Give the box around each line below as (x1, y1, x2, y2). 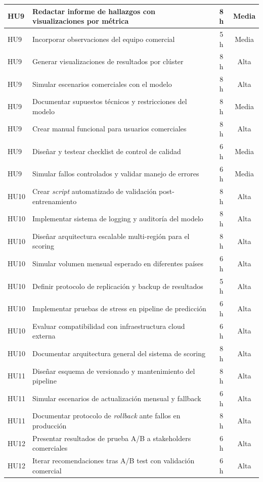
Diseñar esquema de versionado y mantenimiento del (32, 365, 195, 376)
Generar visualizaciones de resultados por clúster (32, 56, 184, 67)
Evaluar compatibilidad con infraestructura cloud (32, 320, 185, 331)
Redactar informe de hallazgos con (32, 6, 155, 16)
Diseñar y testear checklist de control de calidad (32, 146, 181, 156)
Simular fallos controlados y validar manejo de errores (32, 168, 199, 179)
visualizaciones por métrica (32, 16, 129, 26)
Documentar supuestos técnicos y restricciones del (32, 96, 187, 107)
